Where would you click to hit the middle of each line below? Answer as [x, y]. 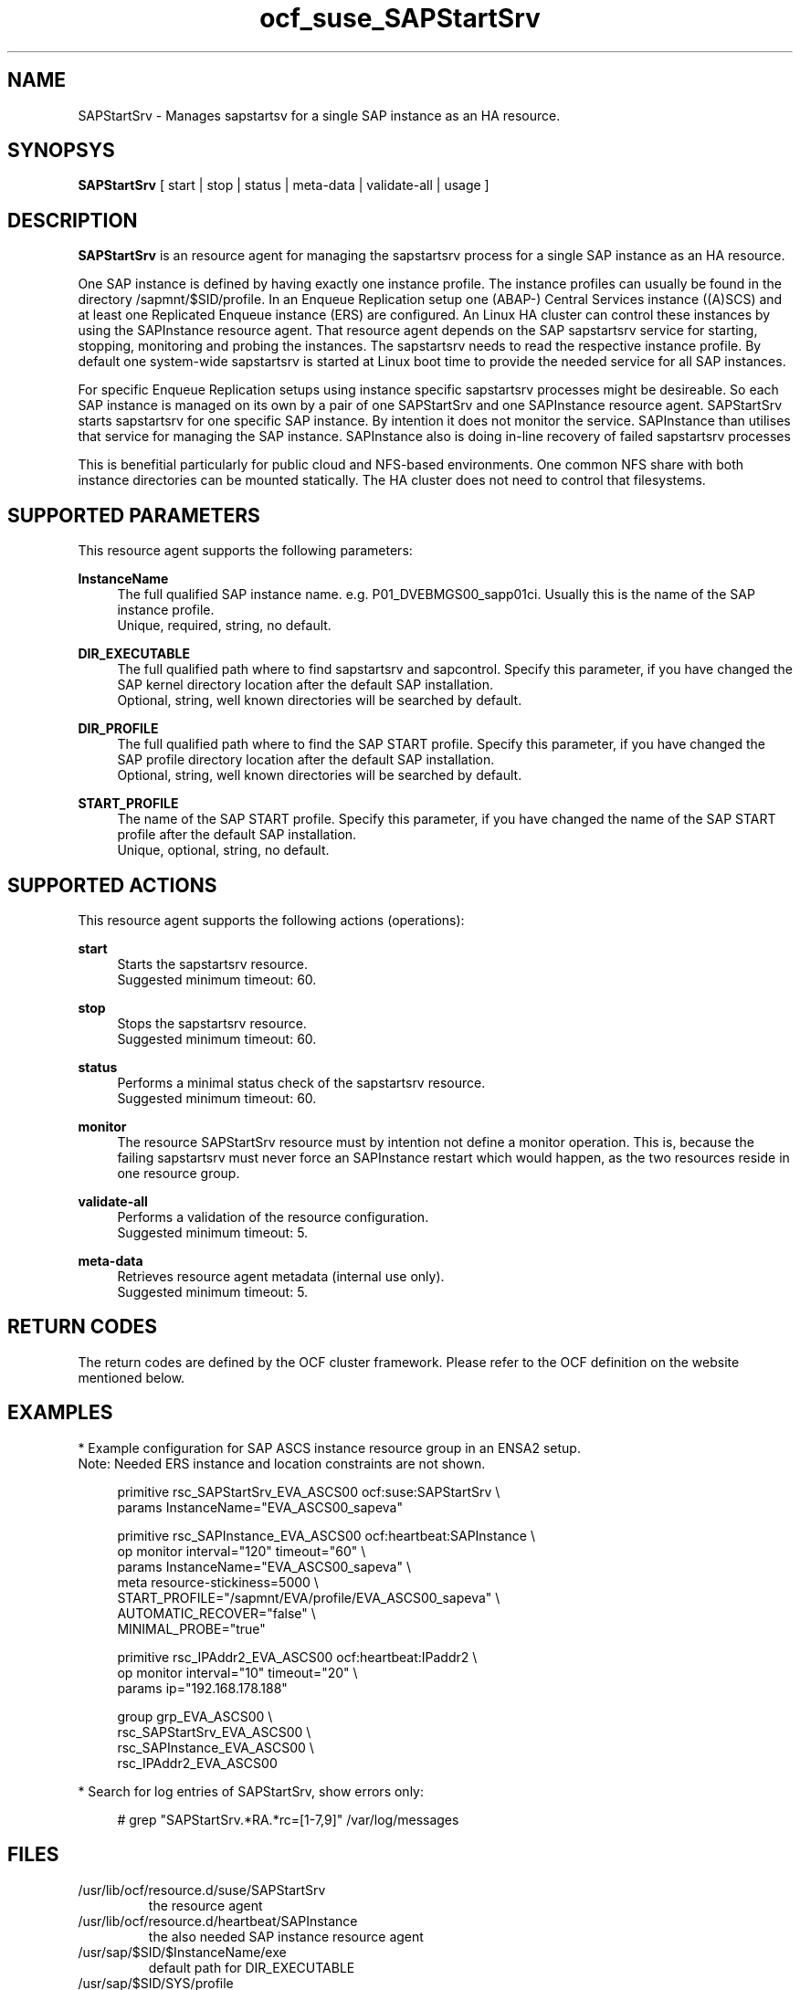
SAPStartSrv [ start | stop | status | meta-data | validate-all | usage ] [284, 185]
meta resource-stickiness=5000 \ [218, 1582]
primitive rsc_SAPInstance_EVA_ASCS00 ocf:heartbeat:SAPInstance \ [326, 1535]
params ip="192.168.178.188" [202, 1688]
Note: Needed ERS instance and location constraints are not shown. [282, 1463]
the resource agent [205, 1905]
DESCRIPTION [73, 220]
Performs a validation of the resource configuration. [273, 1216]
